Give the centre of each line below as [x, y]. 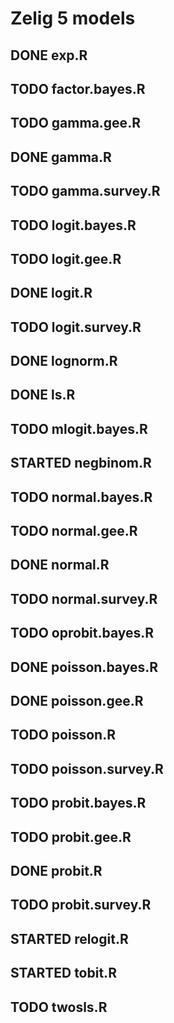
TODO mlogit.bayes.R [79, 428]
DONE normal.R [60, 565]
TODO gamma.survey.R [85, 191]
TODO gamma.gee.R [75, 123]
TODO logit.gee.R [66, 258]
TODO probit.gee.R [71, 837]
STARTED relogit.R [69, 938]
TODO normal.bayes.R [81, 497]
